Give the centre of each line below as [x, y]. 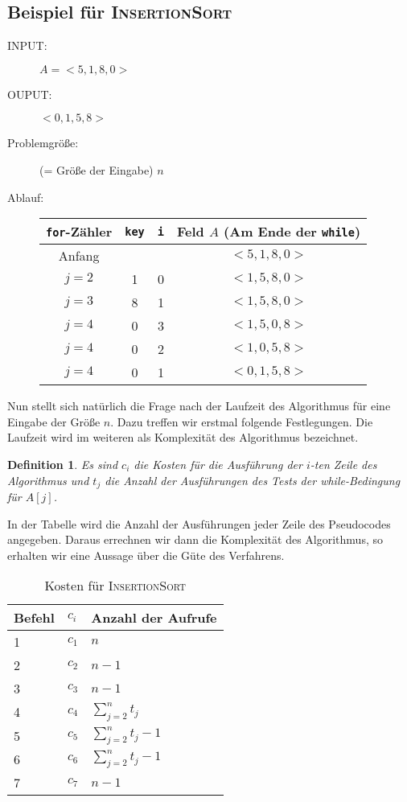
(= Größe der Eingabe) [97, 169]
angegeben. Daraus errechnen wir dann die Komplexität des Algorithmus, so [195, 539]
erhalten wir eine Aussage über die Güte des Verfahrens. [146, 555]
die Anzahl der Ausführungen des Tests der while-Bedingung [253, 480]
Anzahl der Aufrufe [154, 618]
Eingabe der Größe [54, 421]
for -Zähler [79, 232]
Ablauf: [26, 197]
